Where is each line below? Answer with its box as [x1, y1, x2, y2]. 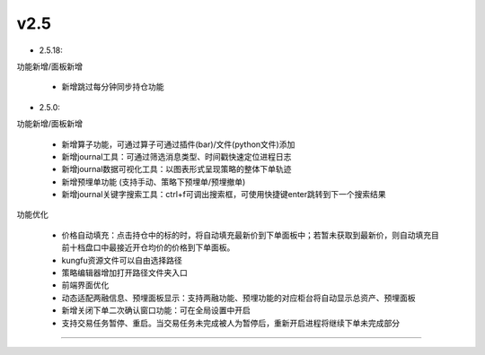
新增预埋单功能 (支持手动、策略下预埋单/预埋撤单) [61, 176, 246, 187]
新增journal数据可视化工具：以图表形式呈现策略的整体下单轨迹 [61, 164, 292, 175]
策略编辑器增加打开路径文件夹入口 [61, 267, 188, 278]
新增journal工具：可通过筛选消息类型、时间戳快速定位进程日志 [61, 151, 292, 161]
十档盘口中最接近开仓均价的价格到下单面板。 [68, 242, 235, 253]
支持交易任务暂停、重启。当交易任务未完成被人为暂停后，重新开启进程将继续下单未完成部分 [61, 317, 400, 328]
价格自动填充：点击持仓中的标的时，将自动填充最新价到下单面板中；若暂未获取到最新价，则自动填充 [61, 229, 431, 240]
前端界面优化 [61, 280, 110, 290]
